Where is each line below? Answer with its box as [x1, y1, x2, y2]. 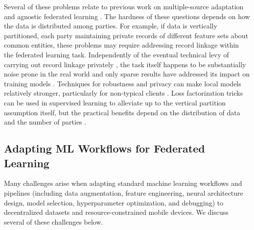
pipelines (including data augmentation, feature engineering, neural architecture [4, 187, 243, 198]
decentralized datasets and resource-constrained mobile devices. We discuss [4, 207, 229, 217]
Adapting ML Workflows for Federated [4, 141, 205, 156]
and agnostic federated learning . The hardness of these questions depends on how [4, 11, 250, 21]
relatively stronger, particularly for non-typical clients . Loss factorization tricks [4, 88, 243, 98]
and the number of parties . [4, 117, 87, 127]
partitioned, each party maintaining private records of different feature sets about [4, 30, 249, 40]
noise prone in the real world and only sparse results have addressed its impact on [4, 69, 250, 79]
